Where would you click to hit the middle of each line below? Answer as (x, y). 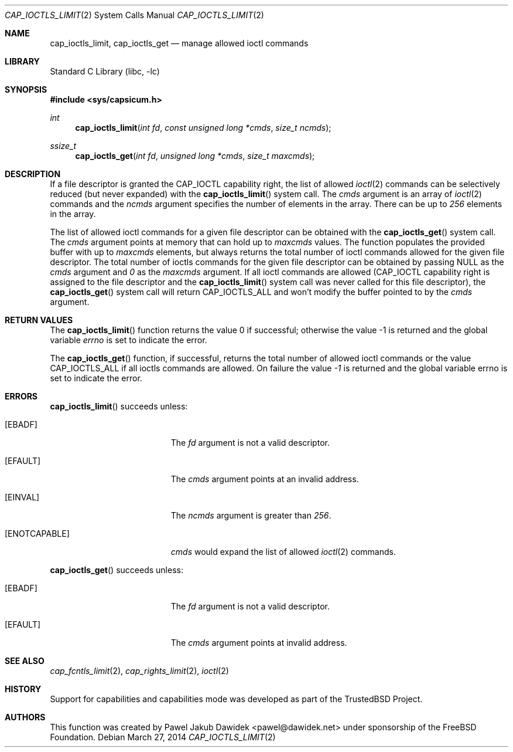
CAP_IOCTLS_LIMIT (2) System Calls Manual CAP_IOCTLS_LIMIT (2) (134, 15)
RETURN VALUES (39, 320)
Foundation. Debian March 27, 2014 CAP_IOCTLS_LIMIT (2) (163, 737)
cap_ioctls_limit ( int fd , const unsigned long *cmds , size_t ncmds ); (203, 128)
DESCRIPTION (33, 174)
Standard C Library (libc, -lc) (105, 71)
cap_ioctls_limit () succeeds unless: (119, 406)
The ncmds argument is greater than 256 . (251, 515)
